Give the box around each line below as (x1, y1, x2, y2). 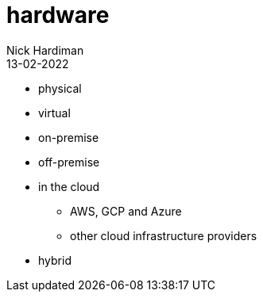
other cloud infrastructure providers (70, 228, 257, 243)
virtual (38, 105, 71, 120)
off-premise (38, 155, 100, 169)
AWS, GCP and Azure (70, 204, 182, 218)
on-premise (38, 130, 99, 144)
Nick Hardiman (6, 43, 84, 57)
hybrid (38, 253, 72, 267)
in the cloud (38, 179, 100, 193)
